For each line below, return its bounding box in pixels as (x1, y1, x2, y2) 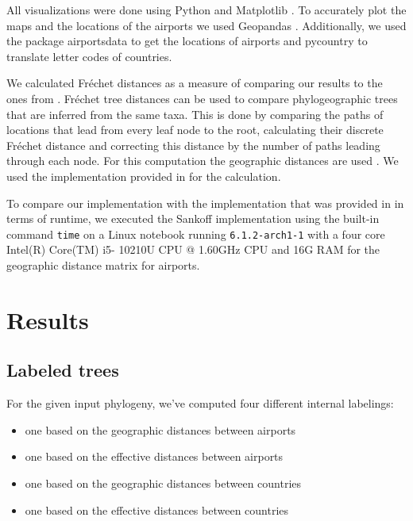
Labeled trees (6, 358, 119, 382)
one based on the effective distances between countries (25, 501, 289, 518)
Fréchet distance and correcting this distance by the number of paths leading (6, 136, 380, 153)
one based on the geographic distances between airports (25, 421, 296, 438)
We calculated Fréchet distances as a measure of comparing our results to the (6, 75, 383, 91)
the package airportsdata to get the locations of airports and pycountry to (6, 33, 368, 49)
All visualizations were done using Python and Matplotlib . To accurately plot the (6, 2, 407, 17)
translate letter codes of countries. (6, 48, 172, 64)
